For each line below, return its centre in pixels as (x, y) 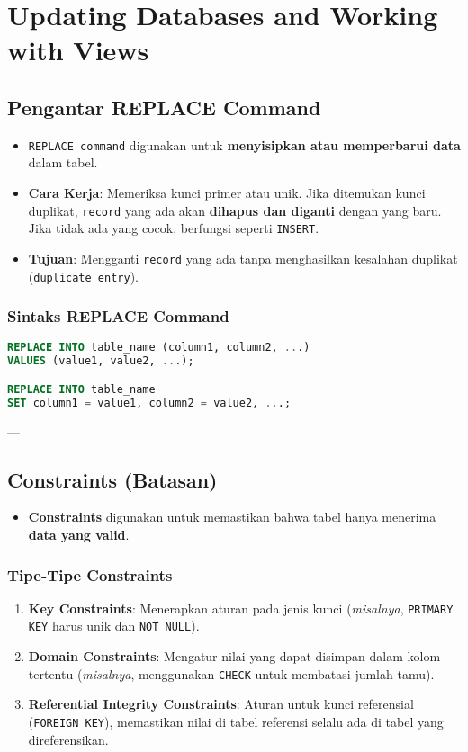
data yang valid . (79, 534)
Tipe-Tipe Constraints (90, 574)
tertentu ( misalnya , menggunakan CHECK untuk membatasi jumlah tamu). (231, 673)
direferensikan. (68, 739)
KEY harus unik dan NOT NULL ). (114, 626)
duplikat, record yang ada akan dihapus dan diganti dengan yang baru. (235, 210)
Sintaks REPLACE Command (118, 316)
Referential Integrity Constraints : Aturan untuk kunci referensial (221, 704)
